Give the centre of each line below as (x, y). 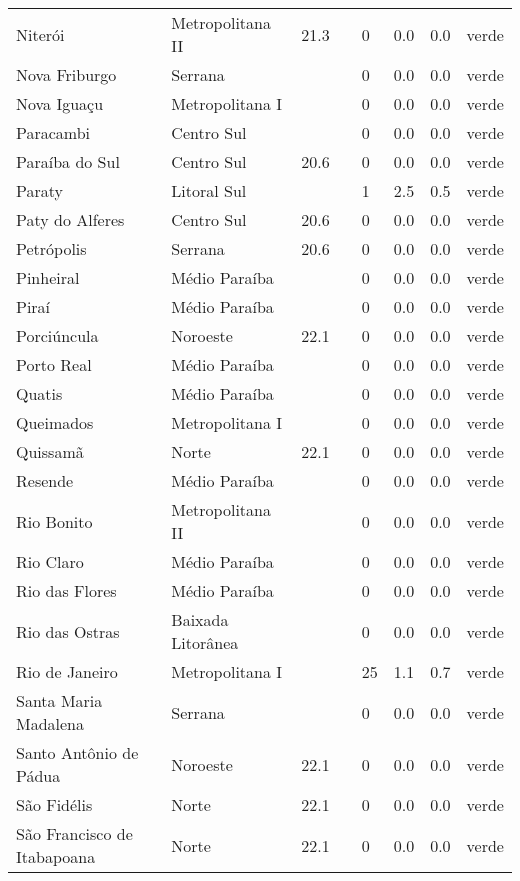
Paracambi (53, 132)
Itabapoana (56, 856)
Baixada (200, 619)
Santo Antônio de (77, 752)
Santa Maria (59, 700)
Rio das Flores (66, 590)
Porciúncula (57, 335)
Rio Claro (50, 561)
